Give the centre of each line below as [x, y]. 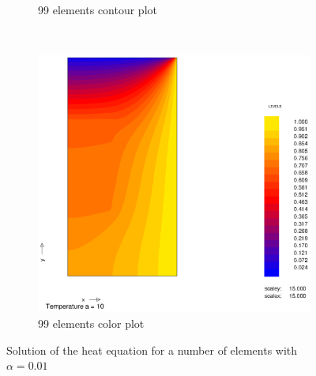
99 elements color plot [91, 323]
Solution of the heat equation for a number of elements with [152, 350]
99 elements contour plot [98, 9]
